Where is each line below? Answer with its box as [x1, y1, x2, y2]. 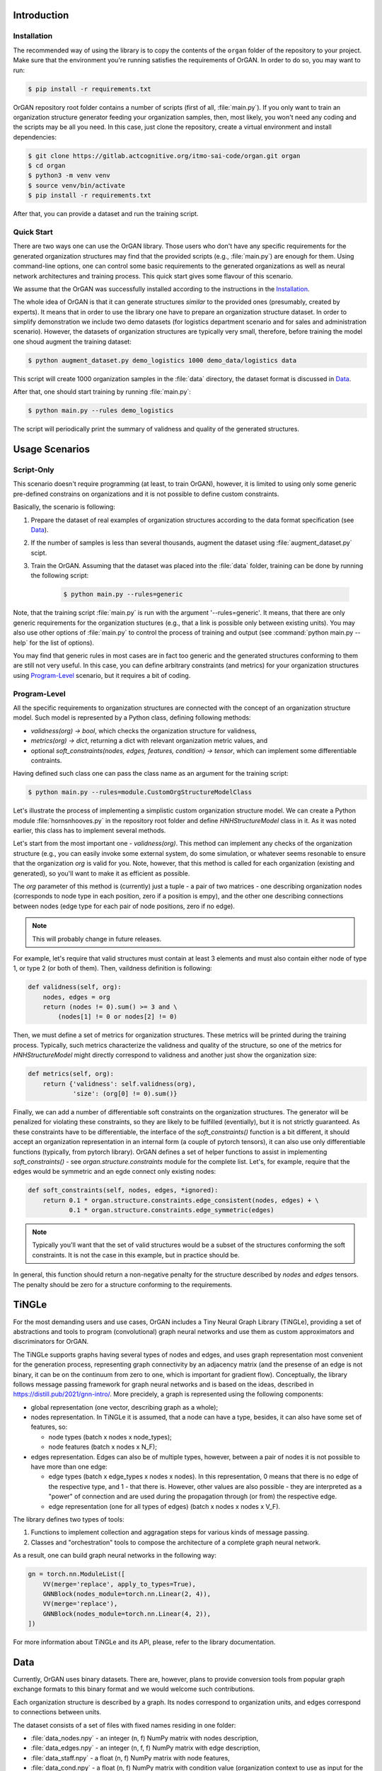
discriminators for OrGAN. [13, 1337, 89, 1346]
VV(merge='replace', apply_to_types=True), [42, 1580, 196, 1588]
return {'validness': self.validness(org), [42, 1080, 196, 1087]
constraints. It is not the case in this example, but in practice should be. [32, 1250, 240, 1259]
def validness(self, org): [28, 983, 122, 991]
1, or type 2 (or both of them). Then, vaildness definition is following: [13, 964, 212, 973]
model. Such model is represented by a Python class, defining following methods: [13, 713, 251, 722]
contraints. [30, 756, 62, 764]
